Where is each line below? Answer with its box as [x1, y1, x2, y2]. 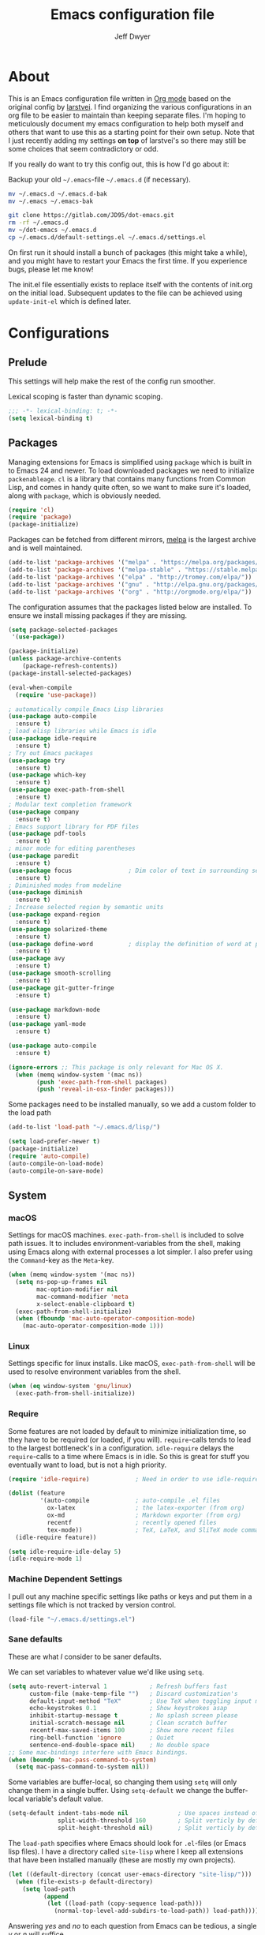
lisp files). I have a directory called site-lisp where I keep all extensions [8, 1847, 244, 1856]
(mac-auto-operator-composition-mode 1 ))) [22, 1322, 164, 1331]
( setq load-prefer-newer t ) [8, 1138, 101, 1146]
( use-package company [8, 807, 80, 816]
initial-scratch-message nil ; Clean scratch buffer [28, 1719, 227, 1727]
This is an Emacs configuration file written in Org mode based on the [8, 93, 231, 103]
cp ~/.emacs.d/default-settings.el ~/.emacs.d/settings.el [8, 234, 207, 241]
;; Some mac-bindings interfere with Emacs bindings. [8, 1748, 189, 1757]
